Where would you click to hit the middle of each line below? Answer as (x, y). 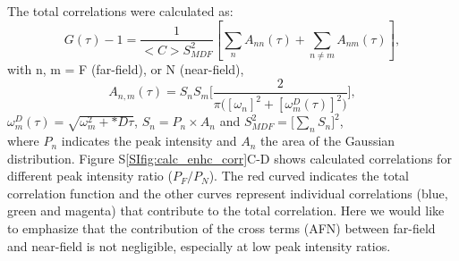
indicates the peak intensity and (149, 141)
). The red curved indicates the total (309, 176)
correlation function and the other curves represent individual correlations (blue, (228, 193)
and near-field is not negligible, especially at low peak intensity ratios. (199, 245)
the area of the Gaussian (328, 141)
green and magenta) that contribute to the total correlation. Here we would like (226, 210)
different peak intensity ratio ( (90, 176)
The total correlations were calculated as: (120, 11)
